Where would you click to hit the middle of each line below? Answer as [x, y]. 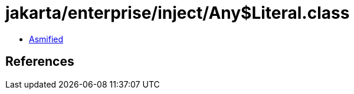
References [40, 62]
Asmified [46, 39]
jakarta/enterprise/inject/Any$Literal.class [178, 13]
